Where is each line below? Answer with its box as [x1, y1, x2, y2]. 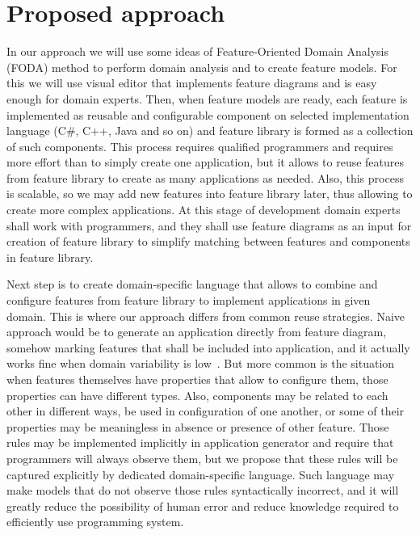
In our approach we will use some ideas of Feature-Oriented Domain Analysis [6, 43, 389, 60]
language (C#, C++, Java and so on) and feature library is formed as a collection [6, 122, 414, 139]
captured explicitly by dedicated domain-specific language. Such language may [6, 465, 395, 482]
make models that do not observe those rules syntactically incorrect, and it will [6, 482, 399, 499]
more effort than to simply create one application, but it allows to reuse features [6, 154, 405, 171]
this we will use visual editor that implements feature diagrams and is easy [6, 74, 377, 91]
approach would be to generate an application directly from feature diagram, [6, 323, 387, 340]
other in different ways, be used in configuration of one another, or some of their [6, 402, 405, 419]
